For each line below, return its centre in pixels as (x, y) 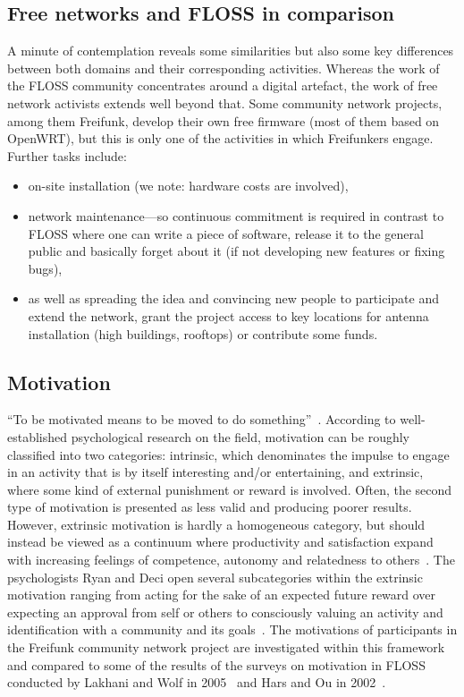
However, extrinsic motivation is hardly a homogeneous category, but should (216, 524)
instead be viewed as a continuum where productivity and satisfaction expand (220, 542)
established (38, 436)
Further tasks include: (67, 155)
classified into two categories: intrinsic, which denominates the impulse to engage (228, 454)
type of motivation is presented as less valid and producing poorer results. (210, 507)
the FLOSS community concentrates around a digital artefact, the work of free (223, 85)
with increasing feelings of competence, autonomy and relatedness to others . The (231, 560)
